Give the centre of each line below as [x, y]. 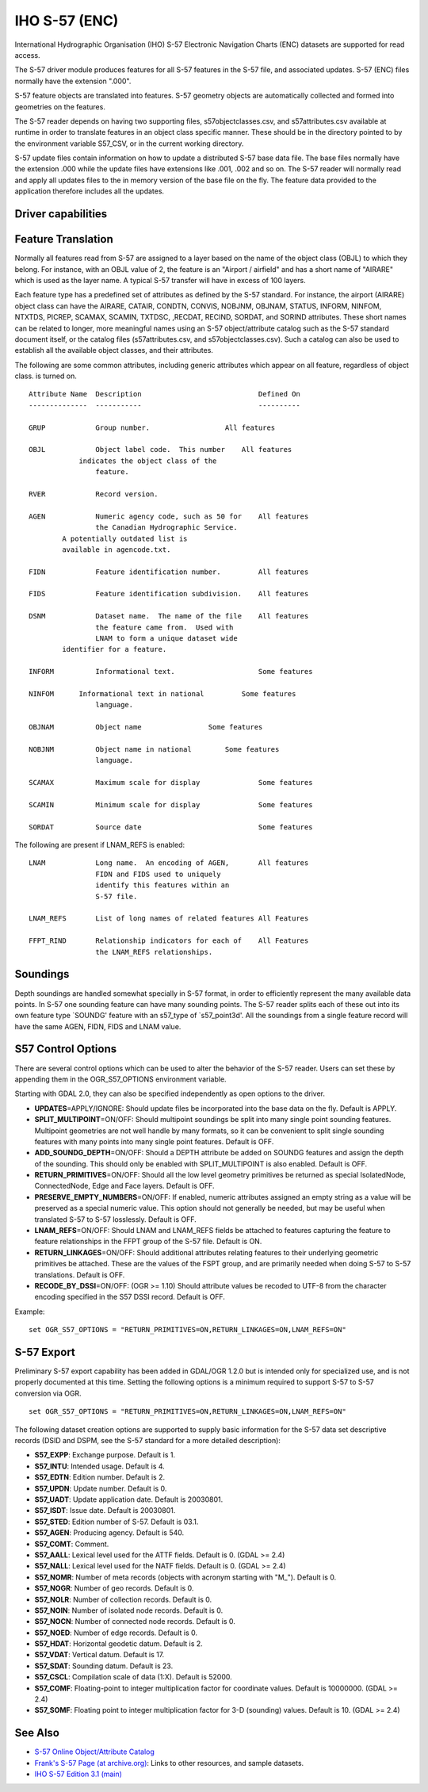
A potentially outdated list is [125, 538]
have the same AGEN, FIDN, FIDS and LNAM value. [98, 1026]
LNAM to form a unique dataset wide [166, 639]
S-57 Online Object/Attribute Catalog [94, 1752]
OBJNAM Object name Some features [146, 727]
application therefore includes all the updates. [90, 191]
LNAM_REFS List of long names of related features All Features [169, 919]
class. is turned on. [46, 376]
